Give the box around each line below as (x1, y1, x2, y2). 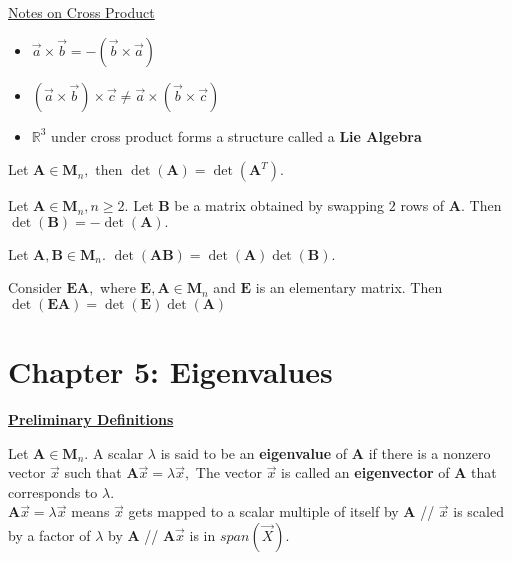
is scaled (453, 501, 504, 522)
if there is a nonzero (368, 442, 491, 463)
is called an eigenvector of (281, 462, 450, 483)
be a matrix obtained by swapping (174, 195, 385, 216)
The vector (195, 462, 262, 483)
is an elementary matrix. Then (255, 277, 443, 298)
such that (64, 462, 122, 483)
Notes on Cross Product (8, 2, 155, 22)
